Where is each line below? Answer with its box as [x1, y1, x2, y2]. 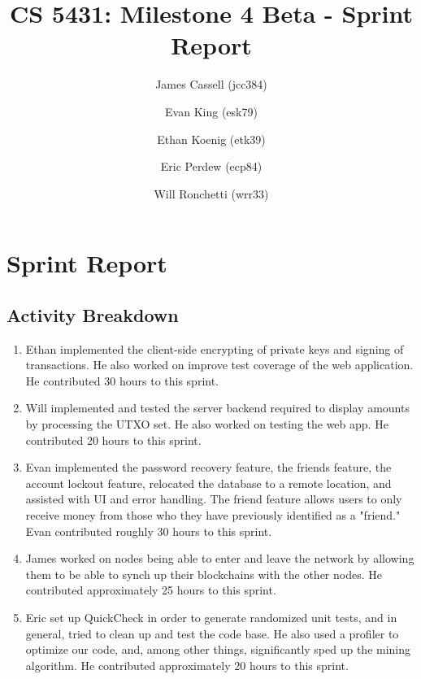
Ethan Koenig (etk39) [157, 130, 266, 147]
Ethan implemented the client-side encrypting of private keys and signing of [25, 340, 404, 357]
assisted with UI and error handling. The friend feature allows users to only [25, 490, 402, 507]
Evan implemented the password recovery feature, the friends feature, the [25, 459, 392, 476]
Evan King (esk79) [165, 102, 258, 120]
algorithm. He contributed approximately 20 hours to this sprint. [25, 656, 349, 673]
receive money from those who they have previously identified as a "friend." [25, 507, 401, 524]
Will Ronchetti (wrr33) [154, 185, 269, 202]
